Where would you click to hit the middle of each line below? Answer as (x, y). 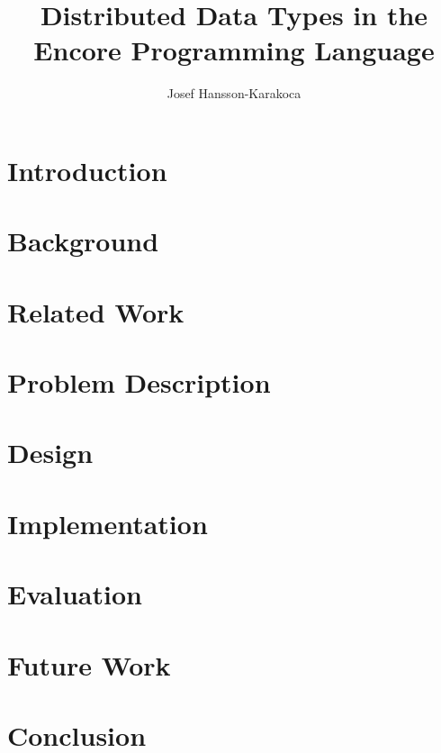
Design (50, 453)
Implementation (108, 523)
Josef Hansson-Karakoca (234, 93)
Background (83, 241)
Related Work (96, 311)
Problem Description (139, 382)
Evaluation (75, 594)
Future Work (89, 664)
